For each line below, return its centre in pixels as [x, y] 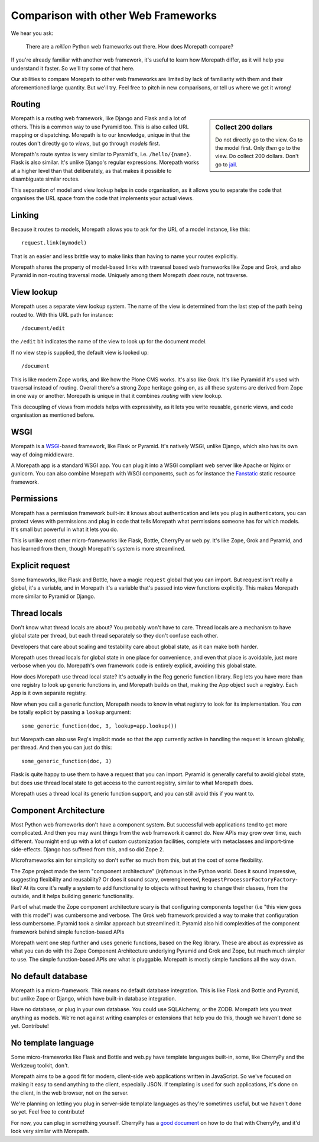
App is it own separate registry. [49, 693]
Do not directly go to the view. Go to [259, 140]
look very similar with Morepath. [50, 1131]
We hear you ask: [32, 33]
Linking [25, 215]
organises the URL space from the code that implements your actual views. [102, 198]
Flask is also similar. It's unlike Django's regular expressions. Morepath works [105, 162]
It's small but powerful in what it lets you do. [65, 529]
